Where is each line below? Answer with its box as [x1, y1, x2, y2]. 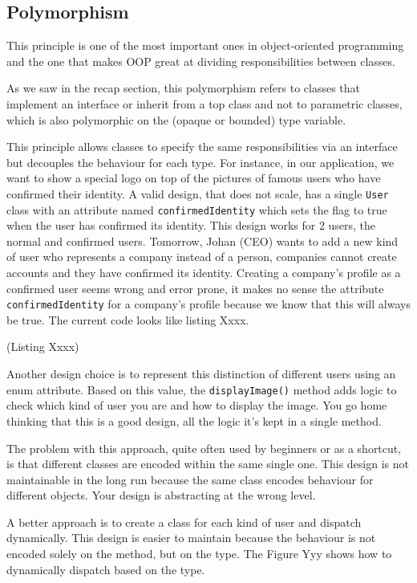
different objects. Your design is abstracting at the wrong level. [6, 487, 316, 503]
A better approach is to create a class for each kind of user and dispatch [6, 513, 362, 530]
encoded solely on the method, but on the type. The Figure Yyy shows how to [6, 545, 392, 562]
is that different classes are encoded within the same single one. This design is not [6, 455, 409, 472]
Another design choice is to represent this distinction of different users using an [6, 365, 396, 382]
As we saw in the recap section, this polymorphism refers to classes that [6, 79, 360, 96]
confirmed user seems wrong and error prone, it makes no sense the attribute [6, 279, 384, 296]
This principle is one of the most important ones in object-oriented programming [6, 37, 404, 54]
